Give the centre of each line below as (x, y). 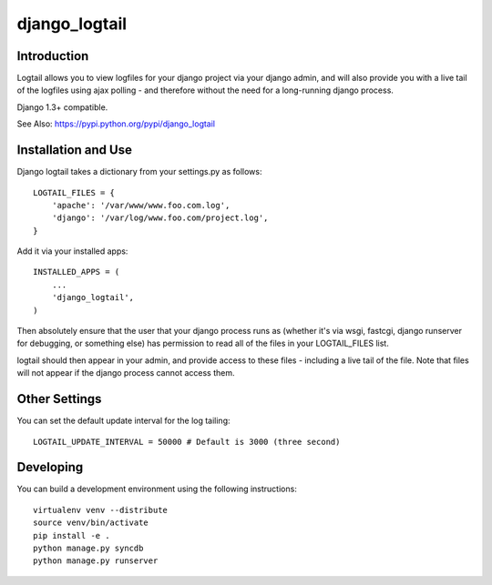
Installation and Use (74, 150)
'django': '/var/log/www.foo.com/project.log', (160, 218)
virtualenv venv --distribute (101, 510)
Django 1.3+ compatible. (62, 107)
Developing (50, 467)
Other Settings (59, 399)
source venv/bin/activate (91, 523)
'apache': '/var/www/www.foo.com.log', (141, 205)
